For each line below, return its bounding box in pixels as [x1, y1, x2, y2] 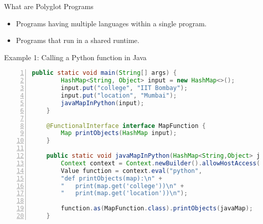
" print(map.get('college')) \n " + [61, 182, 184, 190]
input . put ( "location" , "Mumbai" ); [61, 92, 177, 99]
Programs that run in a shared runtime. [16, 35, 140, 46]
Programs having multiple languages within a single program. [16, 18, 207, 28]
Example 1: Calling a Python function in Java [4, 52, 147, 62]
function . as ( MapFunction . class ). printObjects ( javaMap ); [61, 205, 253, 212]
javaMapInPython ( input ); [61, 99, 144, 107]
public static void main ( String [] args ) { [32, 69, 177, 77]
